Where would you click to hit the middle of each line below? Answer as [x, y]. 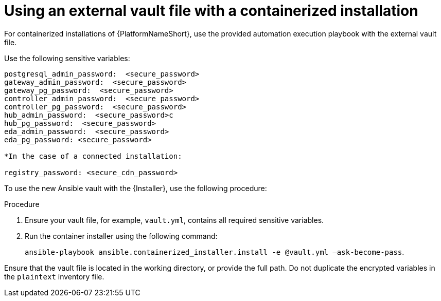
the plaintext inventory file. [54, 276]
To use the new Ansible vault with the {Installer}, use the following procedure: [136, 188]
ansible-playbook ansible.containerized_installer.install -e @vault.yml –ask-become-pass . [215, 252]
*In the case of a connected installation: [93, 156]
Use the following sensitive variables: [67, 58]
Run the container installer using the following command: [121, 236]
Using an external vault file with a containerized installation [211, 11]
